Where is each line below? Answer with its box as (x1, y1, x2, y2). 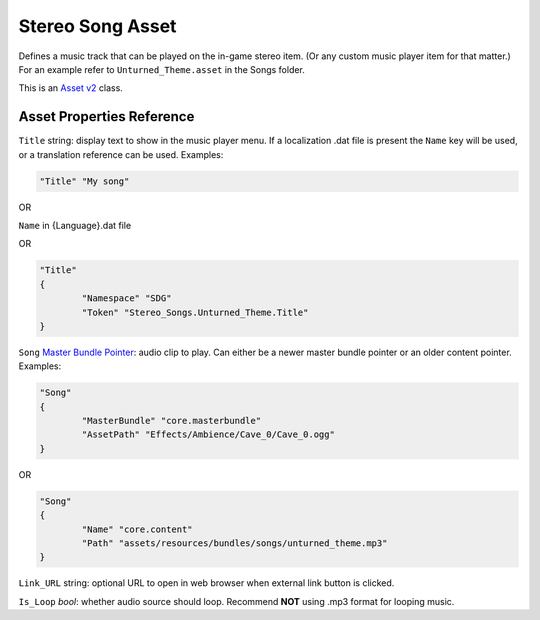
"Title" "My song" (39, 175, 130, 187)
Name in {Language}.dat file (18, 219, 132, 231)
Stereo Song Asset (18, 15, 177, 37)
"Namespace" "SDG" (81, 293, 172, 304)
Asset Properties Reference (18, 108, 195, 125)
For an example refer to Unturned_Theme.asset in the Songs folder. (18, 63, 305, 75)
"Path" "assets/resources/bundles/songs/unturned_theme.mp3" (81, 537, 388, 549)
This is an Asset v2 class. (18, 82, 124, 94)
